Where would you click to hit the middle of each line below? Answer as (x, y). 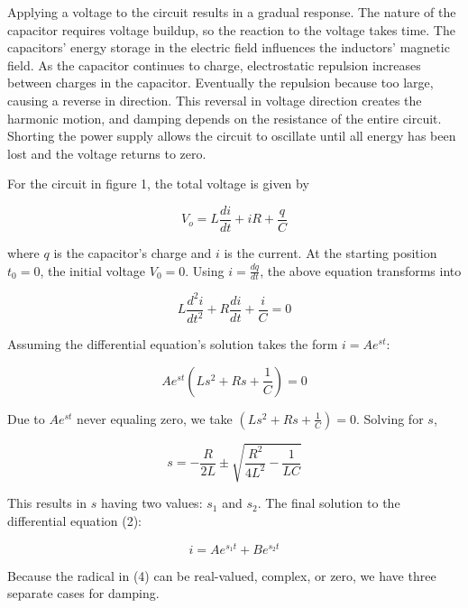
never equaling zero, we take (155, 418)
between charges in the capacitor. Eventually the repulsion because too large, (220, 83)
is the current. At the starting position (330, 253)
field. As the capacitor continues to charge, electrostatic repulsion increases (214, 64)
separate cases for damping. (83, 593)
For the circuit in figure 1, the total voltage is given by (158, 184)
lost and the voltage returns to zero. (107, 153)
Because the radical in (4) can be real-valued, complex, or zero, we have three (222, 575)
